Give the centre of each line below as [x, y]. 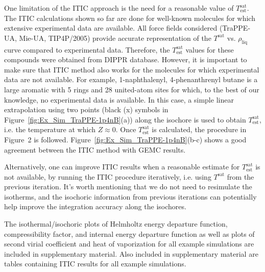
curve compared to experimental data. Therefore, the [87, 49]
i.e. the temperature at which [50, 129]
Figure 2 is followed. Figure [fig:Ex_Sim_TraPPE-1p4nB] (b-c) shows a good [125, 139]
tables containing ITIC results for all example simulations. [95, 264]
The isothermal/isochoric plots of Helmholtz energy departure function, [116, 224]
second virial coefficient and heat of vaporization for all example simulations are [129, 244]
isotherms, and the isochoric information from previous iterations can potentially [130, 196]
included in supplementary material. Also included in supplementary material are [131, 253]
